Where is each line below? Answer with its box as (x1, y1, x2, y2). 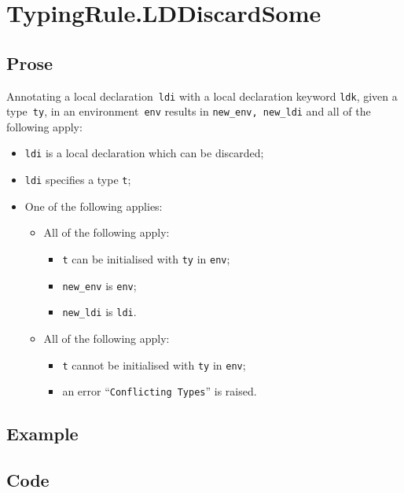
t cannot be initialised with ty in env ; (62, 356, 246, 373)
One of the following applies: (24, 197, 163, 214)
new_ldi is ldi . (62, 304, 137, 320)
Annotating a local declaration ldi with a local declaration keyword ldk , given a (6, 87, 398, 104)
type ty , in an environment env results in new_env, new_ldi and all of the (6, 103, 371, 120)
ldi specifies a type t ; (24, 171, 131, 188)
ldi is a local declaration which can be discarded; (24, 145, 264, 161)
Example (6, 421, 79, 446)
